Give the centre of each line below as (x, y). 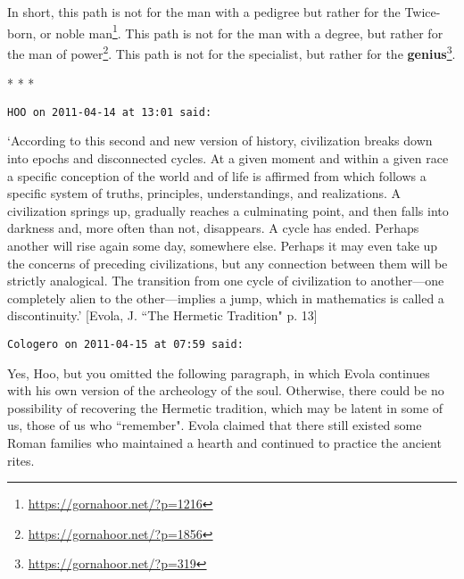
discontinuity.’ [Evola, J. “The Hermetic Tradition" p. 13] (162, 315)
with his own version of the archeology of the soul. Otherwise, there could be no (226, 390)
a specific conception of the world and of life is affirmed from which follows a (217, 175)
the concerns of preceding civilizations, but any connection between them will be (228, 263)
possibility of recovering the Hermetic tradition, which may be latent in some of (225, 407)
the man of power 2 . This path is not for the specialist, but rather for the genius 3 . (232, 52)
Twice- (423, 12)
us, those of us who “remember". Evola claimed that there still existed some (215, 425)
